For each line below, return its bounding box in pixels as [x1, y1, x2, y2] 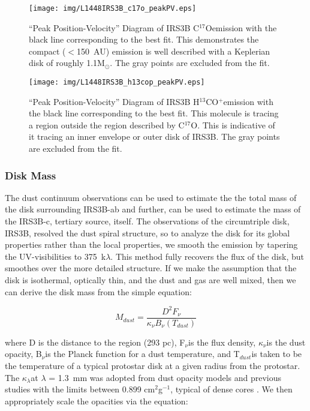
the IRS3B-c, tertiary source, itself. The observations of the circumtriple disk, [5, 215, 290, 227]
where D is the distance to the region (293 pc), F [5, 335, 185, 348]
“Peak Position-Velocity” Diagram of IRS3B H [29, 95, 200, 107]
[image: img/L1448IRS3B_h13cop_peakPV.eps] [29, 78, 205, 87]
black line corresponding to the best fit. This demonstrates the [29, 33, 259, 46]
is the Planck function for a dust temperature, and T [45, 347, 240, 360]
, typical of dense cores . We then [170, 383, 293, 395]
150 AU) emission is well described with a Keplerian [77, 44, 270, 57]
